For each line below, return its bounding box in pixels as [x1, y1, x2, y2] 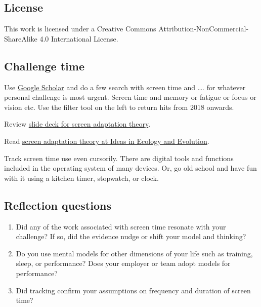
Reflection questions [4, 197, 111, 213]
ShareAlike [4, 33, 37, 44]
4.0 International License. [39, 33, 118, 44]
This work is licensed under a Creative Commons [4, 23, 156, 34]
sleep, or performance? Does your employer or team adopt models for [16, 258, 231, 268]
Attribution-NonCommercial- [158, 23, 249, 34]
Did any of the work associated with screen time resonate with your [16, 221, 226, 232]
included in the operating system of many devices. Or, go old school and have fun [4, 163, 257, 173]
